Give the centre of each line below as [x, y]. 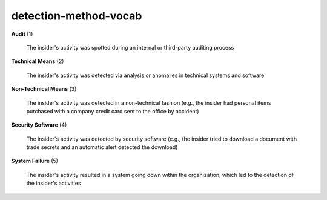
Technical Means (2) [38, 61]
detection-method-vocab [77, 16]
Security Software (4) [39, 125]
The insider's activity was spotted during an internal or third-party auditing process [130, 47]
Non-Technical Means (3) [44, 89]
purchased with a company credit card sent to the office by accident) [113, 111]
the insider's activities [54, 183]
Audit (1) [22, 34]
